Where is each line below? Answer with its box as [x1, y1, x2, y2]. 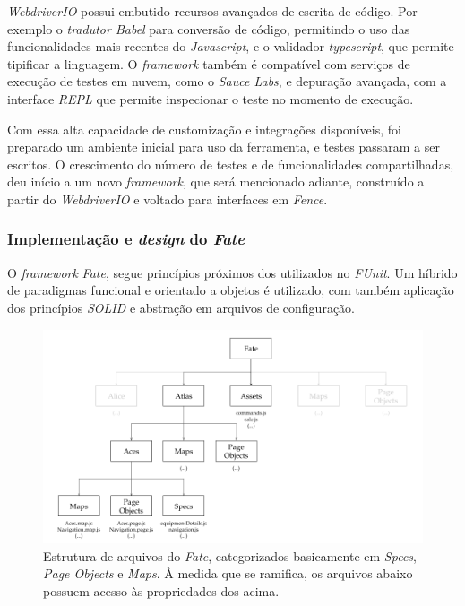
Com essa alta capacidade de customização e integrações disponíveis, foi [7, 119, 401, 138]
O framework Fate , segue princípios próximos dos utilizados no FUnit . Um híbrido [7, 263, 458, 281]
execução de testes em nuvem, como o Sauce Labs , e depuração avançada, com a [7, 72, 447, 91]
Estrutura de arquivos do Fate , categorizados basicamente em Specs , [43, 546, 417, 565]
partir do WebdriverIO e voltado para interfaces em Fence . [7, 189, 328, 208]
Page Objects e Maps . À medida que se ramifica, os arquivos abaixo [43, 564, 413, 583]
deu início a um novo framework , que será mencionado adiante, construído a [7, 172, 425, 191]
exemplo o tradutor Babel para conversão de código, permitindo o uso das [7, 19, 410, 38]
